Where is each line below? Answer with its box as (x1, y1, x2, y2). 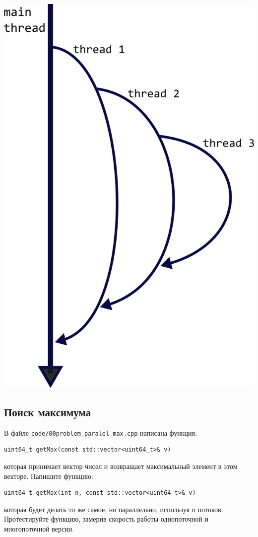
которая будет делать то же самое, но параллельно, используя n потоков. (4, 504, 223, 514)
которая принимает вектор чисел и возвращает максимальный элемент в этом (4, 461, 238, 471)
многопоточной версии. (4, 524, 74, 534)
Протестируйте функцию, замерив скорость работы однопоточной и (4, 514, 208, 524)
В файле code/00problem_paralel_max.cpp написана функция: (4, 427, 197, 438)
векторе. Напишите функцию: (4, 470, 93, 481)
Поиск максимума (4, 404, 91, 419)
